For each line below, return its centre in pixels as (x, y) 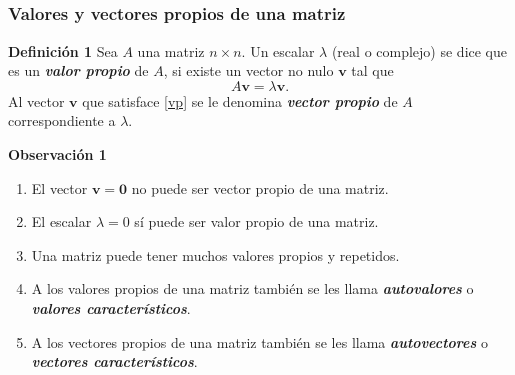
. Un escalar (278, 50)
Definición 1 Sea (63, 50)
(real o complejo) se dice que (419, 50)
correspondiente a (62, 120)
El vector (59, 187)
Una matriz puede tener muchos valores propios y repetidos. (215, 254)
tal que (372, 70)
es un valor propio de (78, 70)
